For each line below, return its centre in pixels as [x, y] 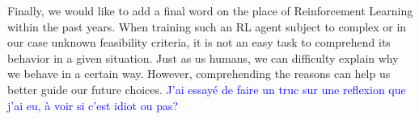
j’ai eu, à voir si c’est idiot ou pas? [93, 105]
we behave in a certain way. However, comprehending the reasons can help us [199, 74]
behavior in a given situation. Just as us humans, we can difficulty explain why [203, 57]
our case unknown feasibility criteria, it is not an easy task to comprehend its [199, 42]
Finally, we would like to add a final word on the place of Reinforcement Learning [210, 10]
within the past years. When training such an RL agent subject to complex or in [207, 26]
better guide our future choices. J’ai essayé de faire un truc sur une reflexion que [207, 89]
